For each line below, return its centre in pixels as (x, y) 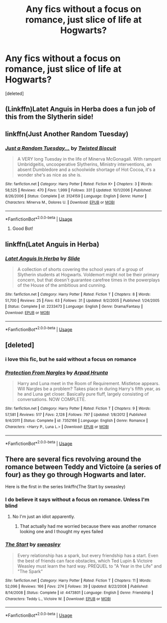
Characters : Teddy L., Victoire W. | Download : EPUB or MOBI (58, 599)
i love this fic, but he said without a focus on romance (71, 359)
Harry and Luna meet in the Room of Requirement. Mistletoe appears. (88, 383)
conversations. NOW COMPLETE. (51, 399)
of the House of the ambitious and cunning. (62, 285)
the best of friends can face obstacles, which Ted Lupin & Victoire (85, 561)
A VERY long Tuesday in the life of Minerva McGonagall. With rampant (89, 159)
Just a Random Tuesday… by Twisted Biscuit (61, 148)
